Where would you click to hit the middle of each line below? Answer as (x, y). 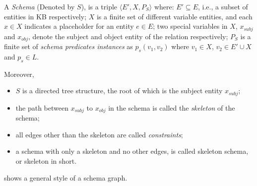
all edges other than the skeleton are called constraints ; (99, 134)
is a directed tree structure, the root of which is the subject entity (123, 91)
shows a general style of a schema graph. (66, 177)
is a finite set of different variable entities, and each (174, 16)
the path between (42, 107)
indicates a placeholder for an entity (79, 26)
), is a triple (99, 6)
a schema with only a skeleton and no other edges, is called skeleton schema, (132, 151)
